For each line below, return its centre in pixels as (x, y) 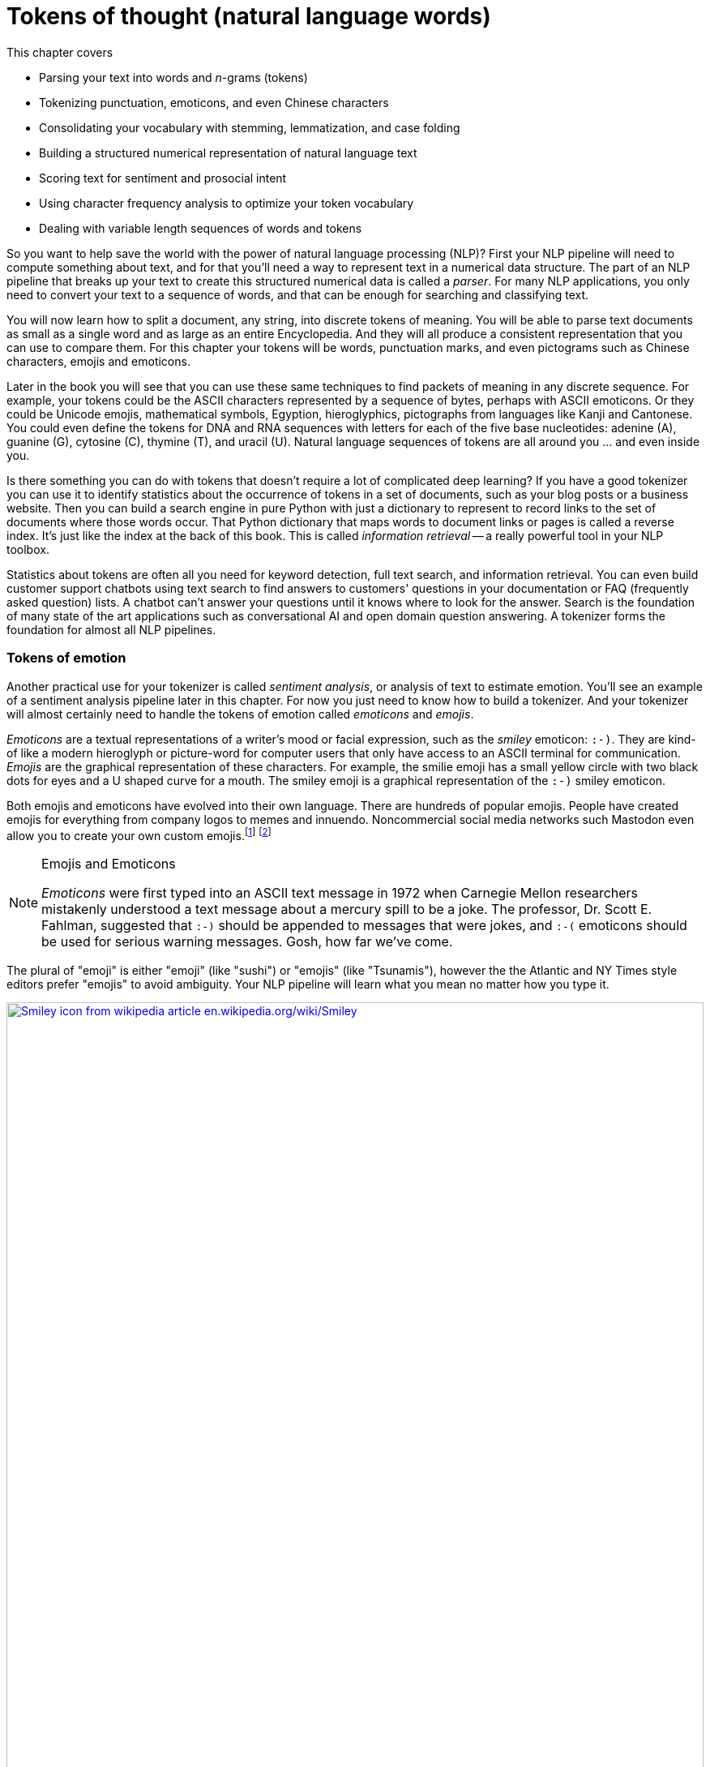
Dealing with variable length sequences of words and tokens (201, 228)
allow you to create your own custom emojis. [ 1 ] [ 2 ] (139, 834)
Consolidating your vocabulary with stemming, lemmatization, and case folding (250, 127)
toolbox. (28, 549)
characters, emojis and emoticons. (98, 361)
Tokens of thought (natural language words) (249, 16)
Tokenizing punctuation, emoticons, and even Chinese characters (214, 102)
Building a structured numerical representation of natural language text (228, 152)
